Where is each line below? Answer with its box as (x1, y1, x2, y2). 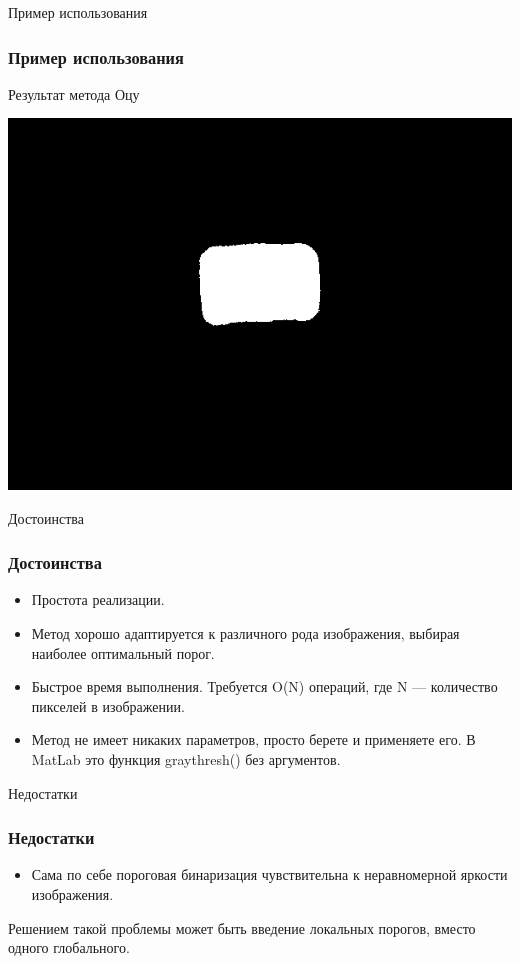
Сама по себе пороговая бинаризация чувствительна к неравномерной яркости (31, 864, 508, 885)
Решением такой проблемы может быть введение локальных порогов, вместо (8, 917, 476, 938)
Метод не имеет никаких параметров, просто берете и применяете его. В (31, 729, 476, 750)
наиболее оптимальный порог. (31, 642, 215, 663)
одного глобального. (8, 937, 130, 958)
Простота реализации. (31, 589, 165, 610)
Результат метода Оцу (8, 83, 140, 104)
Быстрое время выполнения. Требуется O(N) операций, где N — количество (31, 676, 498, 697)
